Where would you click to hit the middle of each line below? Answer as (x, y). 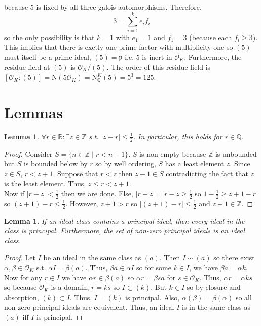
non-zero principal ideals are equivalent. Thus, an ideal (89, 307)
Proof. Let (20, 257)
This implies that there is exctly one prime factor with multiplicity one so (119, 47)
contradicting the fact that (207, 173)
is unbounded (236, 153)
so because (21, 287)
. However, (82, 203)
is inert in (157, 57)
